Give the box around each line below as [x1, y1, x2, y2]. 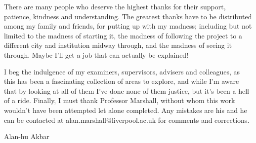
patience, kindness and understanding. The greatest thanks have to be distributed [4, 11, 252, 21]
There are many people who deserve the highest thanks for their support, [4, 1, 226, 11]
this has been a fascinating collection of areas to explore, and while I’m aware [4, 76, 239, 86]
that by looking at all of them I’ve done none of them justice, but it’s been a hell [4, 85, 249, 96]
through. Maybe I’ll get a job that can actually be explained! [4, 49, 189, 60]
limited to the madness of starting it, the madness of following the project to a [4, 30, 242, 40]
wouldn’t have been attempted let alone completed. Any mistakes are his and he [4, 105, 247, 115]
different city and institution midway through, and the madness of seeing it [4, 40, 232, 50]
